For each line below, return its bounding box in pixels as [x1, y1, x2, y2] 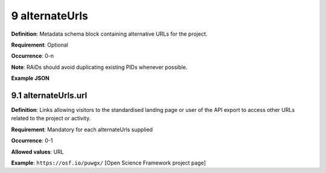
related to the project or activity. [11, 115, 91, 122]
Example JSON [11, 74, 50, 82]
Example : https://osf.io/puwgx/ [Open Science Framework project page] [11, 159, 206, 166]
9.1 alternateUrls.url [11, 90, 88, 100]
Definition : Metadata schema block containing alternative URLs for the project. [11, 30, 208, 38]
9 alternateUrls [11, 9, 89, 22]
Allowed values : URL [11, 148, 65, 155]
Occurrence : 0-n [11, 52, 54, 60]
